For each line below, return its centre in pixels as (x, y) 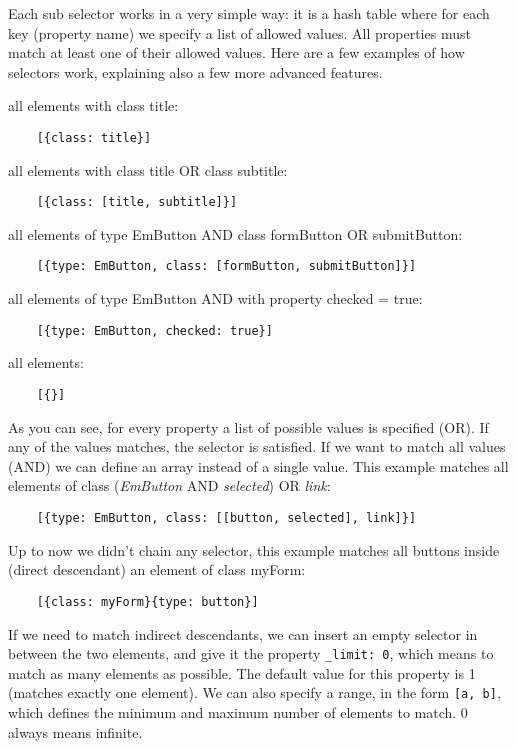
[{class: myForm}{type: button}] (147, 601)
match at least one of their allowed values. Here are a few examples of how (236, 52)
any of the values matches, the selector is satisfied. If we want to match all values (257, 446)
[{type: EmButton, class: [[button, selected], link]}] (226, 518)
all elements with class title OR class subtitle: (148, 169)
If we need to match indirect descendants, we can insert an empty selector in (243, 633)
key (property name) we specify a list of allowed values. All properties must (239, 32)
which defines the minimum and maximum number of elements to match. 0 (238, 712)
